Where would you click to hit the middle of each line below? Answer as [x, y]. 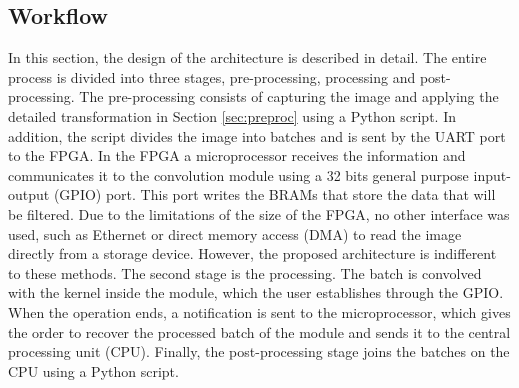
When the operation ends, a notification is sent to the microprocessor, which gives [259, 311]
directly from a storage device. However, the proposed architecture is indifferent [252, 253]
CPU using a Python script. [93, 370]
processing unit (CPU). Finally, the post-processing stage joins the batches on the [259, 351]
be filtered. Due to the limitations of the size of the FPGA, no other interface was [259, 213]
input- [492, 174]
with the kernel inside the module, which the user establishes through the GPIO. [256, 292]
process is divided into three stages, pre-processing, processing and [212, 76]
